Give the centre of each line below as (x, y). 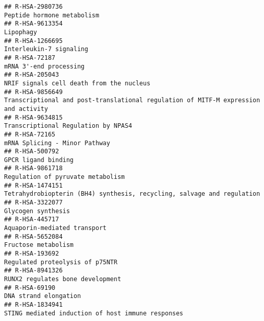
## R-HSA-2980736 (33, 7)
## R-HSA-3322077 (33, 203)
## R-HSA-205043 (32, 75)
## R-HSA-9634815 (33, 117)
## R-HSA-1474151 (33, 185)
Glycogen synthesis (37, 211)
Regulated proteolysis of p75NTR (61, 262)
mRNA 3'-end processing (44, 66)
